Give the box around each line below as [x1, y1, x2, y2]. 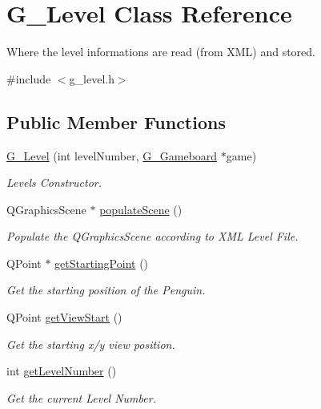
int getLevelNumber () [6, 362, 117, 379]
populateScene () [99, 200, 183, 217]
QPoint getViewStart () [6, 309, 122, 326]
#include [6, 70, 51, 87]
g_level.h [69, 70, 114, 87]
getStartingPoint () [54, 254, 149, 271]
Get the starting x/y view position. [6, 335, 175, 352]
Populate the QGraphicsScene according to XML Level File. [6, 228, 299, 245]
